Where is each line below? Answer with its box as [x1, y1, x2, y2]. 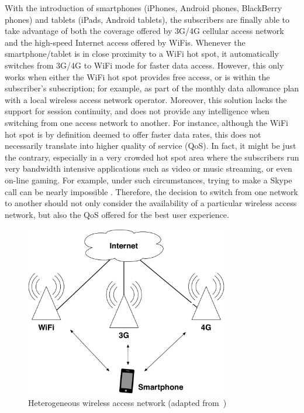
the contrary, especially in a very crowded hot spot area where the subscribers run [5, 151, 299, 163]
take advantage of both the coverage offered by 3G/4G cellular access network [5, 25, 284, 37]
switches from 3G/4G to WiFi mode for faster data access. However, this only [5, 59, 284, 71]
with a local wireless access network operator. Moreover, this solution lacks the [5, 93, 287, 105]
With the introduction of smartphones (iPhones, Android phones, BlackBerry [5, 2, 282, 13]
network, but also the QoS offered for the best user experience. [5, 208, 229, 220]
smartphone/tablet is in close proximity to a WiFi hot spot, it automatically [5, 47, 279, 60]
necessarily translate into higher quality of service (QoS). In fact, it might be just [5, 139, 296, 152]
